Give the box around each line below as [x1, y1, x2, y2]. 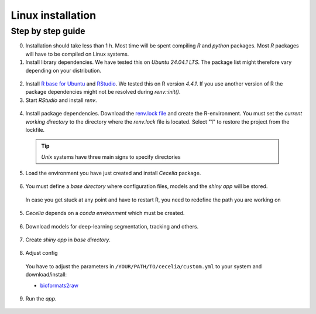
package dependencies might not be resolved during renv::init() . [25, 88, 181, 95]
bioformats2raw [40, 282, 79, 289]
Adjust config [25, 250, 58, 257]
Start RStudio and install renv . [25, 97, 97, 104]
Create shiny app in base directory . [25, 236, 111, 243]
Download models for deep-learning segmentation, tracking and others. [25, 223, 199, 230]
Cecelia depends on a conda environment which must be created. [25, 210, 185, 217]
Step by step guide [11, 26, 85, 36]
